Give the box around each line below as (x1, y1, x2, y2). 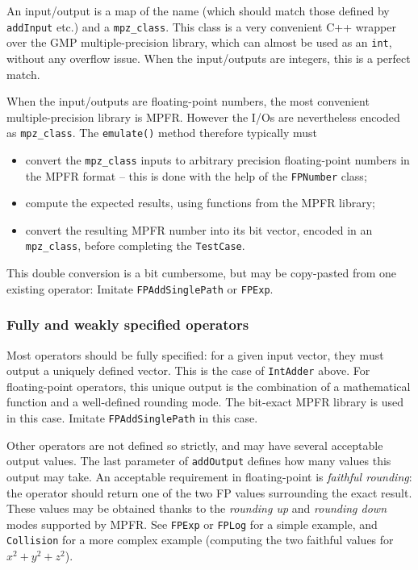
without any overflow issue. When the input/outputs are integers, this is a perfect (6, 49, 411, 66)
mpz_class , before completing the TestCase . (25, 237, 245, 254)
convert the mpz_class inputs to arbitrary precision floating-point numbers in (25, 151, 410, 168)
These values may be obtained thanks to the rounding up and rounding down (6, 500, 387, 517)
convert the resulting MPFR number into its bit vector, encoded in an (25, 221, 373, 238)
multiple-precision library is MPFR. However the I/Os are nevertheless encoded (6, 108, 400, 125)
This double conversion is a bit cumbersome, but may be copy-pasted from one (6, 264, 397, 281)
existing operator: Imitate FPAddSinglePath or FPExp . (6, 280, 274, 297)
